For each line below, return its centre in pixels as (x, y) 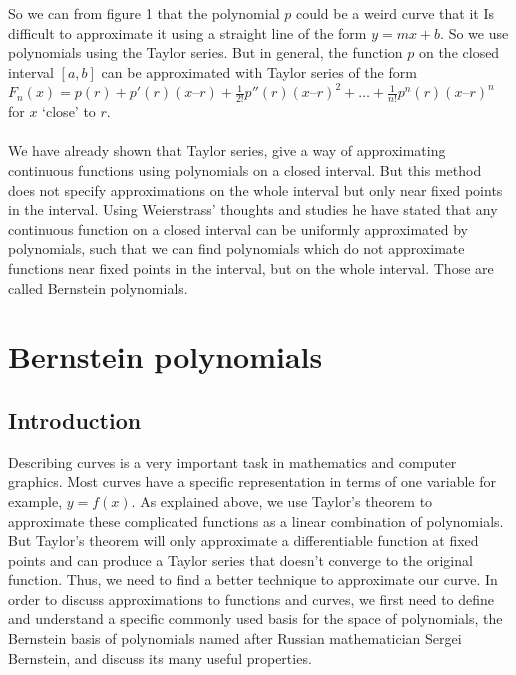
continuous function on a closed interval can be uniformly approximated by (238, 228)
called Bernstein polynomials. (98, 287)
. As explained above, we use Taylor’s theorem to (282, 500)
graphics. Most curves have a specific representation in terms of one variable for (252, 481)
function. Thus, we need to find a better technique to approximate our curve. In (253, 579)
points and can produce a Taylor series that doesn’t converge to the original (240, 559)
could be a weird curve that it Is (394, 13)
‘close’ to (69, 111)
